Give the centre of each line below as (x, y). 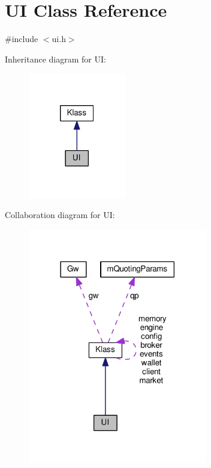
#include (22, 39)
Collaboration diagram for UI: (60, 215)
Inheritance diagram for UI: (55, 59)
